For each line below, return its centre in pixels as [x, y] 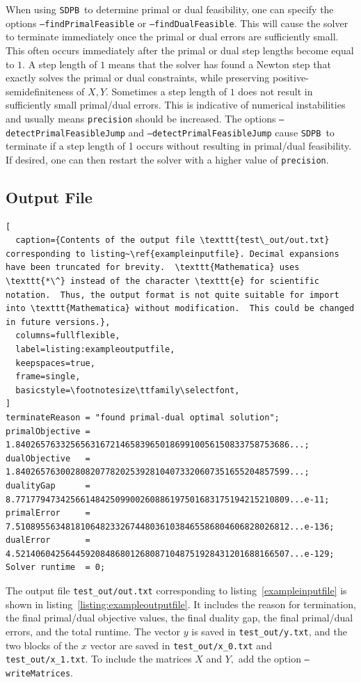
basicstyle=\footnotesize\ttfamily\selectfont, [128, 390]
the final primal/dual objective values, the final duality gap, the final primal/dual [179, 618]
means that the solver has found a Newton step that [219, 64]
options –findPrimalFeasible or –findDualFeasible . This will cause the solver [177, 23]
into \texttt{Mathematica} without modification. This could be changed [180, 309]
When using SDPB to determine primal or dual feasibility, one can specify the [170, 9]
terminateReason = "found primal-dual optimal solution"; [143, 417]
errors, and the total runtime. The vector [93, 631]
